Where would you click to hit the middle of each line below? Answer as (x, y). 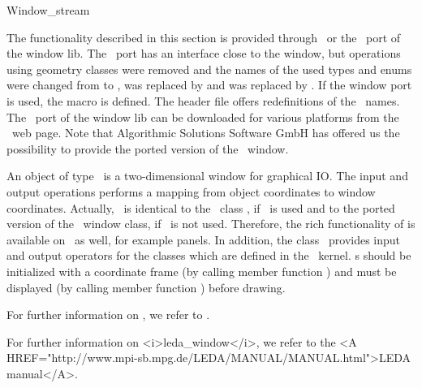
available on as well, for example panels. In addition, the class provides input (204, 239)
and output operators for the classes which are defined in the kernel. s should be (209, 255)
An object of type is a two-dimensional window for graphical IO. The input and (207, 176)
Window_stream (48, 10)
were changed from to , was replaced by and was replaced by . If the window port (209, 85)
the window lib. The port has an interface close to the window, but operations (204, 53)
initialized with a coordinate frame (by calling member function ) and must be (202, 271)
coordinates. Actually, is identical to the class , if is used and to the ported (201, 207)
